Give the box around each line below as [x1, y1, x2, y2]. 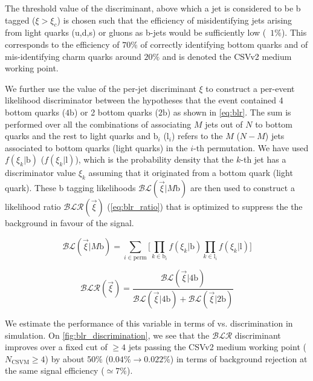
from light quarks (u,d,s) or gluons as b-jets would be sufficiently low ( [5, 26, 266, 39]
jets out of [205, 117, 243, 130]
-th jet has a [240, 153, 286, 166]
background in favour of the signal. [5, 217, 134, 229]
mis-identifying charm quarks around [5, 50, 141, 62]
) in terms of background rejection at [170, 352, 308, 365]
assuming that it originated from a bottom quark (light [88, 166, 293, 179]
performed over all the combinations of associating [5, 117, 192, 130]
